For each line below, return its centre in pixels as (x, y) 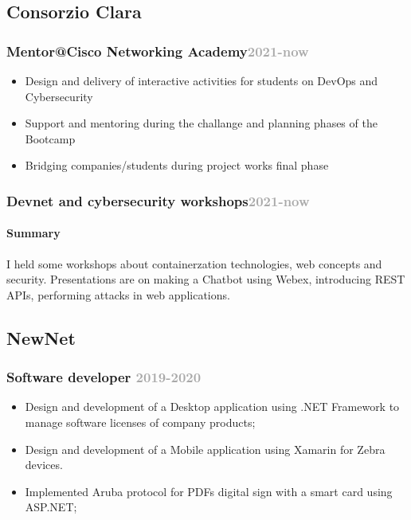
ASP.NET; (51, 507)
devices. (44, 465)
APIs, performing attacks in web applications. (118, 294)
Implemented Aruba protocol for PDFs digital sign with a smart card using (209, 491)
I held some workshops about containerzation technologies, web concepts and (194, 263)
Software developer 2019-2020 (104, 377)
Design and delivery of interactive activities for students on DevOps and (202, 80)
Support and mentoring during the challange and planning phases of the (201, 123)
